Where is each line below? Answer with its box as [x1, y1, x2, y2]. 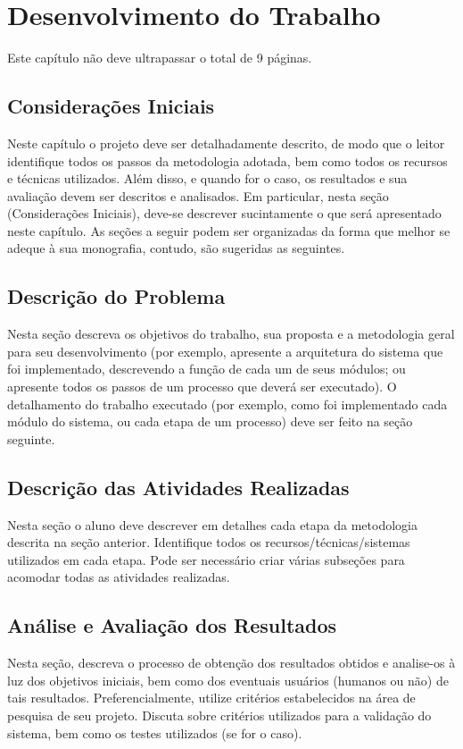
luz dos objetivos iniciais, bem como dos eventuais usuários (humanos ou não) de [7, 670, 449, 689]
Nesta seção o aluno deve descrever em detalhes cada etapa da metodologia [7, 515, 418, 534]
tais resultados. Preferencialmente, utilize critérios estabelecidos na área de [7, 688, 416, 707]
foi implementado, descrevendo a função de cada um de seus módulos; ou [7, 359, 406, 378]
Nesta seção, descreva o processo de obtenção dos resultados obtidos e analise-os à [7, 653, 456, 672]
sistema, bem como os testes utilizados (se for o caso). [7, 723, 302, 742]
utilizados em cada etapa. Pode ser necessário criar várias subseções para [7, 550, 405, 568]
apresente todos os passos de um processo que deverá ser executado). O [7, 377, 397, 396]
